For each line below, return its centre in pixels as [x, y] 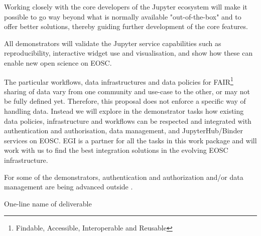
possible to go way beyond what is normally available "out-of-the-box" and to [123, 16]
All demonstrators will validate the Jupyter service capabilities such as [113, 43]
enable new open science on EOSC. [58, 62]
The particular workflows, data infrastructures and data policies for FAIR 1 [119, 81]
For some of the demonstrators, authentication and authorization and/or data [124, 177]
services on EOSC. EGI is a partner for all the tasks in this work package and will [130, 140]
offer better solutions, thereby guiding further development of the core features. [126, 26]
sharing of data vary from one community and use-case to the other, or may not [127, 91]
